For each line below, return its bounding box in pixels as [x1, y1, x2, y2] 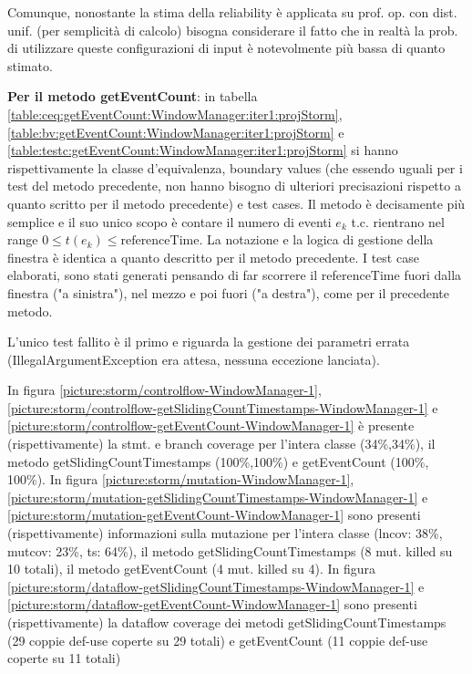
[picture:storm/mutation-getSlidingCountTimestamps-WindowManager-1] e [7, 487, 428, 506]
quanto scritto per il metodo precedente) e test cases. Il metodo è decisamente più [7, 193, 466, 213]
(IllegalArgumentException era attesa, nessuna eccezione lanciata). [7, 349, 380, 368]
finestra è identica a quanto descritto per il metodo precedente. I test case [7, 247, 419, 266]
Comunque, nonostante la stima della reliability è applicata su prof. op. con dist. [7, 3, 457, 21]
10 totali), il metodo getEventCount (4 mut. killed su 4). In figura [7, 559, 375, 578]
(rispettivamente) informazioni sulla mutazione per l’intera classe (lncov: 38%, [7, 524, 443, 543]
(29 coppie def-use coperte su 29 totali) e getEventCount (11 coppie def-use [7, 630, 428, 649]
